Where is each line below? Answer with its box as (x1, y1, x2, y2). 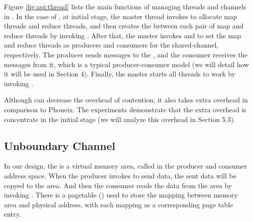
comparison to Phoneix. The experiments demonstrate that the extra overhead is (4, 104, 247, 114)
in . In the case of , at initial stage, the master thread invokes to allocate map (4, 11, 237, 21)
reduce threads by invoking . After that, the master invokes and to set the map (4, 30, 241, 40)
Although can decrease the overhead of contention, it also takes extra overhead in (4, 95, 248, 105)
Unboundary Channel (4, 138, 115, 153)
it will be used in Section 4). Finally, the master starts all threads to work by (4, 69, 235, 79)
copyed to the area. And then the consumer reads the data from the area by (4, 180, 232, 190)
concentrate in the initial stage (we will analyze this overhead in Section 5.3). (4, 114, 236, 124)
